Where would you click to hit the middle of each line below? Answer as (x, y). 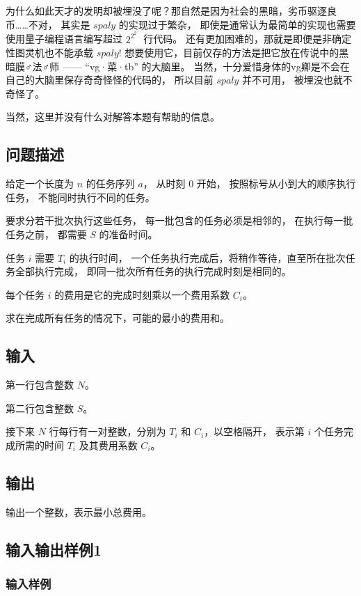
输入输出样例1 (54, 549)
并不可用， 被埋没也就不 (297, 80)
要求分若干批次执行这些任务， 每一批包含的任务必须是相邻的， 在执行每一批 (179, 220)
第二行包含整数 (40, 408)
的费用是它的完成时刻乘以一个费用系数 (142, 294)
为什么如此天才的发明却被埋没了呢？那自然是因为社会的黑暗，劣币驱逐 (166, 10)
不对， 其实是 (59, 24)
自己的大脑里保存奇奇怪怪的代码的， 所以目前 (110, 80)
